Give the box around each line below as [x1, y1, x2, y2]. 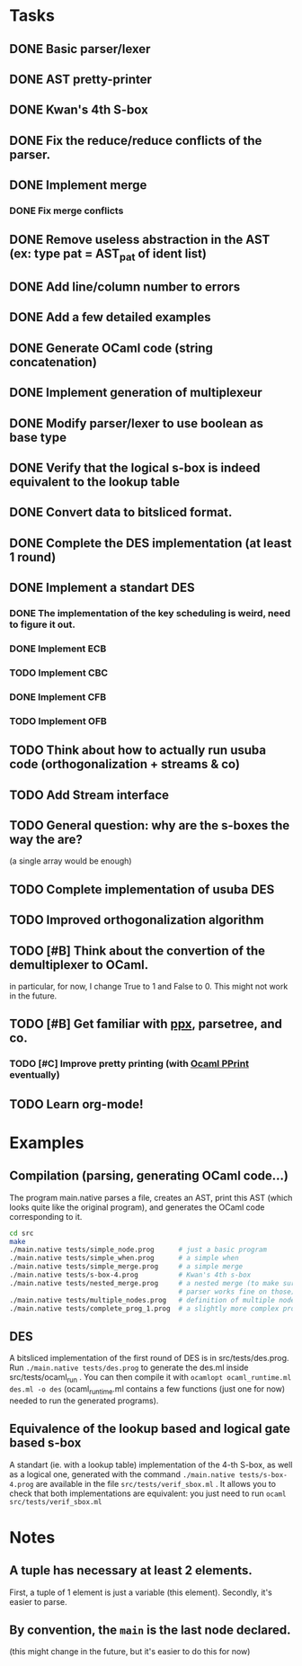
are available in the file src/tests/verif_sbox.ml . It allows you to [35, 1478, 277, 1489]
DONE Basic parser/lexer [9, 41, 151, 57]
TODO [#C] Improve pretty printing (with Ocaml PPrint [9, 1058, 250, 1070]
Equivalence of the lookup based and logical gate [9, 1421, 290, 1437]
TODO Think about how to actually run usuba [9, 743, 267, 758]
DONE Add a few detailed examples [9, 309, 211, 325]
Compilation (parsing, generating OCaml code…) [9, 1169, 289, 1184]
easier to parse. [9, 1596, 67, 1607]
